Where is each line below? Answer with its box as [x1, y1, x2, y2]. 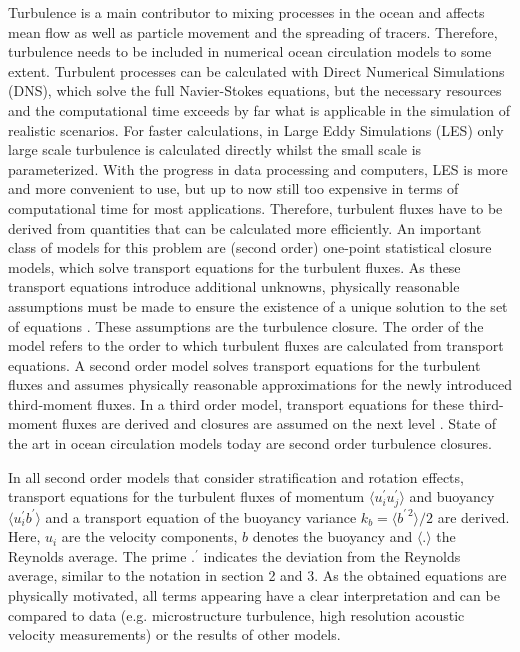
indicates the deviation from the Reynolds [203, 545, 461, 566]
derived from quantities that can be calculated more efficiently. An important [8, 217, 482, 238]
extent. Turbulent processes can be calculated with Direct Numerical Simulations [8, 60, 505, 81]
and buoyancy [409, 486, 495, 507]
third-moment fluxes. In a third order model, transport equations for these [8, 393, 465, 414]
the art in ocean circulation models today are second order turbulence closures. [8, 433, 492, 454]
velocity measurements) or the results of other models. [8, 624, 341, 645]
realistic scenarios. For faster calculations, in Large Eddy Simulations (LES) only [8, 119, 504, 140]
